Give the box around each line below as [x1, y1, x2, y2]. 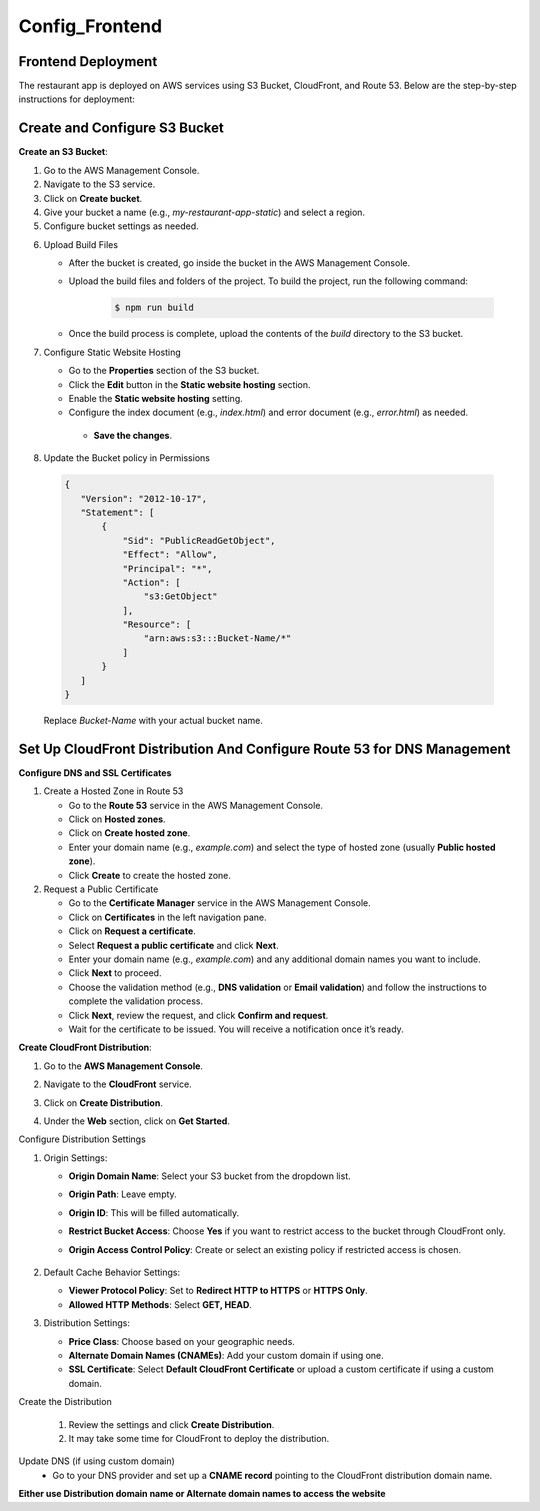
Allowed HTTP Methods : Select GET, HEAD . [68, 1298, 252, 1310]
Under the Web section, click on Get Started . [43, 1115, 230, 1127]
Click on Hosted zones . [68, 813, 166, 825]
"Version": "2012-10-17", [80, 493, 208, 504]
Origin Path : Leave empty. [68, 1188, 177, 1200]
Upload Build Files [43, 238, 119, 250]
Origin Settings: [43, 1151, 108, 1164]
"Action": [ [122, 576, 182, 588]
